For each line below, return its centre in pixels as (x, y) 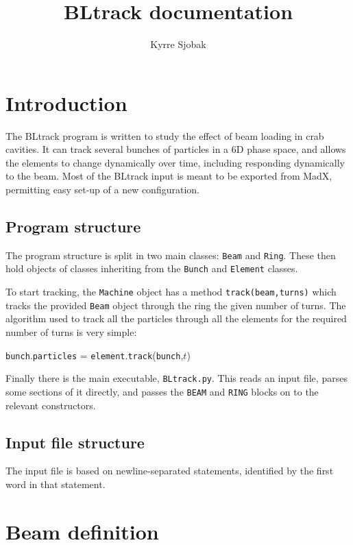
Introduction (66, 102)
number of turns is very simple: (71, 332)
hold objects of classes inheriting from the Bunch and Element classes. (152, 268)
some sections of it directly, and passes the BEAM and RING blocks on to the (162, 391)
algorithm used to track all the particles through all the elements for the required (176, 318)
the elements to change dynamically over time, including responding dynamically (175, 162)
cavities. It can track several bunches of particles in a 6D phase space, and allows (176, 149)
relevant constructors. (51, 405)
